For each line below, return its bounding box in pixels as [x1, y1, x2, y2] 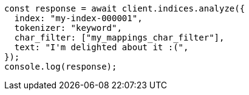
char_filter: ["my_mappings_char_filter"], [14, 33, 225, 42]
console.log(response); [4, 62, 117, 71]
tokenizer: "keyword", [14, 23, 122, 33]
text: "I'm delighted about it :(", [14, 42, 189, 52]
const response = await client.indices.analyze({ [4, 4, 245, 13]
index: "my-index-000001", [14, 13, 143, 23]
